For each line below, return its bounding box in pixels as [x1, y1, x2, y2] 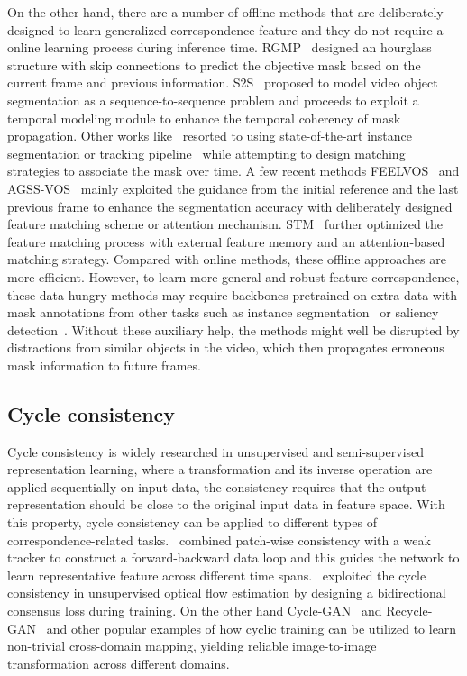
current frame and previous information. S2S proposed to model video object [7, 73, 438, 92]
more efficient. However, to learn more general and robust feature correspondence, [7, 267, 460, 286]
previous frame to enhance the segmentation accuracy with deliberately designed [7, 196, 453, 215]
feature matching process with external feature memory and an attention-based [7, 232, 445, 251]
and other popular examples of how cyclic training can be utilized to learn [46, 618, 457, 637]
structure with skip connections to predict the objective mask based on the [7, 55, 421, 74]
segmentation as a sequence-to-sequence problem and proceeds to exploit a [7, 90, 419, 109]
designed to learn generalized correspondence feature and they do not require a [7, 20, 444, 39]
